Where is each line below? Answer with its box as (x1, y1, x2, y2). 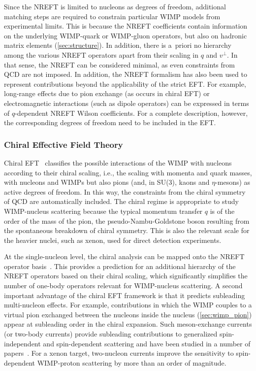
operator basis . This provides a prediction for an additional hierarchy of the (4, 261, 236, 271)
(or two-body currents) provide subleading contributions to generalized (4, 329, 218, 339)
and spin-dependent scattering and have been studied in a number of (43, 338, 251, 348)
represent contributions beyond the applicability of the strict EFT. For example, (4, 78, 246, 89)
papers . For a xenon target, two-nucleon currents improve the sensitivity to (4, 348, 234, 358)
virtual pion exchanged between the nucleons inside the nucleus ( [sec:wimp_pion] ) (4, 309, 252, 319)
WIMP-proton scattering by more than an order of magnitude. (37, 357, 226, 368)
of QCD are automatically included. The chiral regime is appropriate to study (4, 196, 239, 206)
